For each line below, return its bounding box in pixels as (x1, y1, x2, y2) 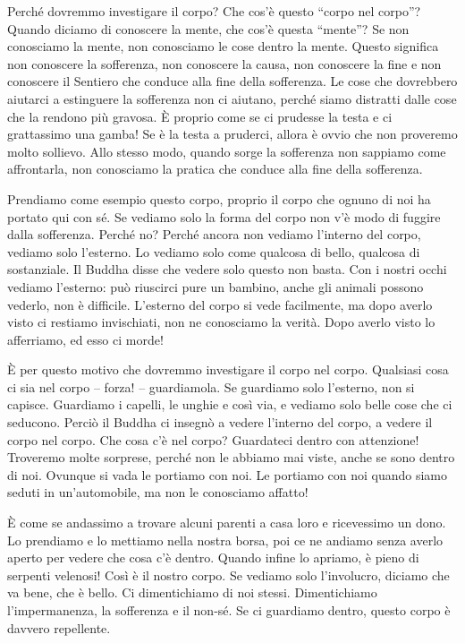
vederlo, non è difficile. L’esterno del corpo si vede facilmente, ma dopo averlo (7, 295, 433, 313)
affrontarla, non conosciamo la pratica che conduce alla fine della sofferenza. (7, 159, 423, 178)
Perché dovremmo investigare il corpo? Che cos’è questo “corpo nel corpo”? (7, 2, 421, 20)
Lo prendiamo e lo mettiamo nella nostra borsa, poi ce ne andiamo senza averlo (7, 530, 444, 549)
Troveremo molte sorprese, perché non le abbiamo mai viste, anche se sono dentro (7, 448, 455, 467)
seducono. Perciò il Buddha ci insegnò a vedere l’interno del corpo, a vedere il (7, 413, 433, 432)
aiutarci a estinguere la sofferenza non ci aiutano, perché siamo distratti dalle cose (7, 89, 457, 107)
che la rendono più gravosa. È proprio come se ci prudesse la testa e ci (7, 107, 393, 125)
